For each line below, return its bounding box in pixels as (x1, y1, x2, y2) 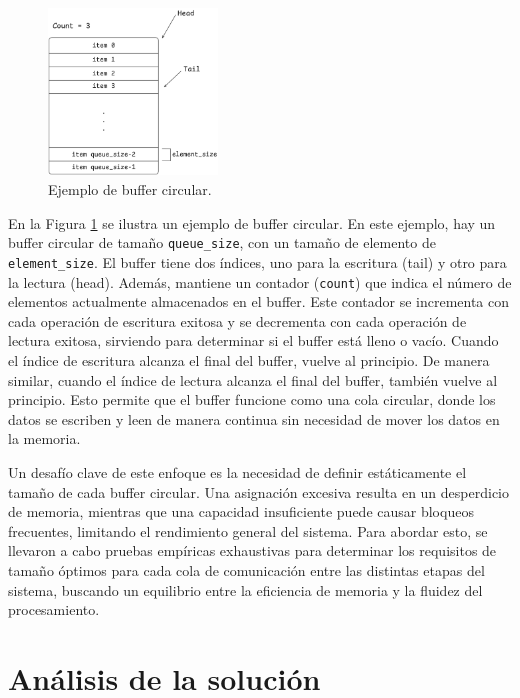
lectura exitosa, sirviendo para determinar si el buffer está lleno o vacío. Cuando (8, 330, 499, 351)
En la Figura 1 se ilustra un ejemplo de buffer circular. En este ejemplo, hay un (8, 212, 496, 233)
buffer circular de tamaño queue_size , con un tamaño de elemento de (8, 232, 436, 253)
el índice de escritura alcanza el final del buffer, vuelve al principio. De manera (8, 349, 490, 370)
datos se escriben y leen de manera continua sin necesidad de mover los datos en (8, 408, 500, 429)
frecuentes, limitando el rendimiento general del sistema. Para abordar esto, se (8, 520, 488, 541)
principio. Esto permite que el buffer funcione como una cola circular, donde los (8, 389, 496, 410)
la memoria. (8, 428, 81, 449)
